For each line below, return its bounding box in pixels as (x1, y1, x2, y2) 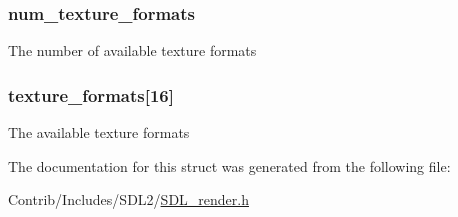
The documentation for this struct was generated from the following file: (8, 155, 451, 176)
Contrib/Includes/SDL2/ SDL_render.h (8, 189, 249, 210)
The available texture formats (8, 122, 190, 143)
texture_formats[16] (8, 82, 174, 107)
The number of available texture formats (8, 40, 257, 61)
